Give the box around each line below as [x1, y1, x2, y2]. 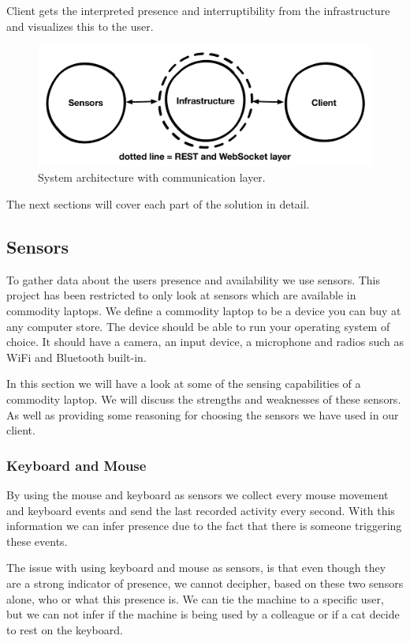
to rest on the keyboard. [6, 621, 123, 637]
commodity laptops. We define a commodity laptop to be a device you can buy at [6, 302, 401, 318]
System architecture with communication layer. [38, 169, 266, 186]
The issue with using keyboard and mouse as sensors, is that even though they [6, 559, 386, 576]
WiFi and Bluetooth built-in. [6, 348, 147, 365]
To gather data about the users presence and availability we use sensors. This [6, 271, 381, 288]
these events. [6, 532, 68, 549]
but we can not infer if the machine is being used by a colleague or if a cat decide [6, 606, 400, 622]
